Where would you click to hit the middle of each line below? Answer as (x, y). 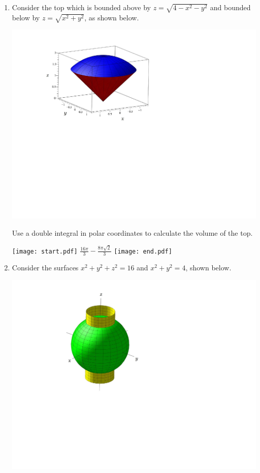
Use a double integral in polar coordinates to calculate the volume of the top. (132, 233)
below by (26, 17)
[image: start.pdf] (45, 251)
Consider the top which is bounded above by (82, 7)
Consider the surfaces (45, 268)
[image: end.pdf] (143, 251)
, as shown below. (112, 17)
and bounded (230, 7)
